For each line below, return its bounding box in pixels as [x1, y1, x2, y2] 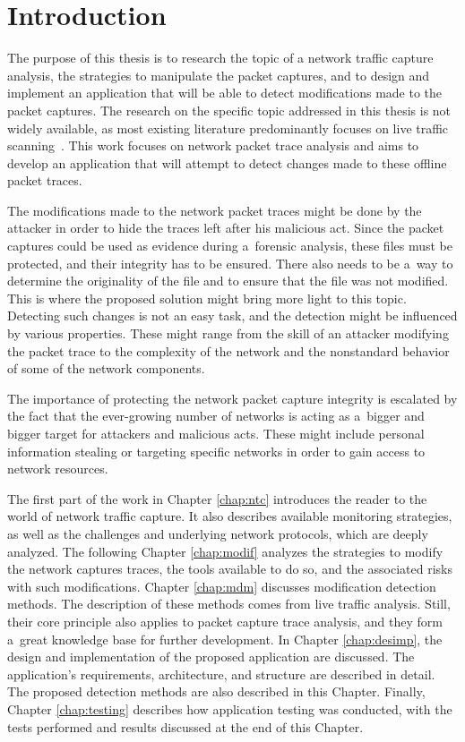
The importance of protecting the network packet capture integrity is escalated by [7, 388, 458, 407]
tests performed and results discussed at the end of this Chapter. [7, 717, 364, 736]
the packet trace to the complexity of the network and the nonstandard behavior [7, 341, 450, 360]
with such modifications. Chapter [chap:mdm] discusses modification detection [7, 576, 436, 595]
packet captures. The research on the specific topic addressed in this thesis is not [7, 100, 452, 119]
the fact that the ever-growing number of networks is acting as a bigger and [7, 406, 425, 425]
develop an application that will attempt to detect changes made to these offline [7, 153, 447, 172]
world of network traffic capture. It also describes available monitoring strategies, [7, 507, 452, 525]
